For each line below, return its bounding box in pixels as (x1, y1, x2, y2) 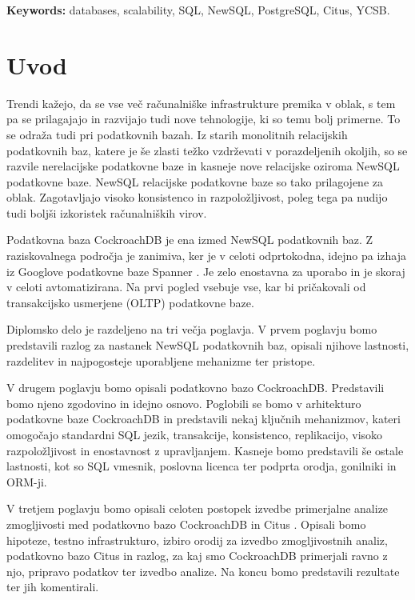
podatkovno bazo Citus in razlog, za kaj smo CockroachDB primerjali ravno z (6, 547, 388, 564)
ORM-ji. (6, 473, 47, 490)
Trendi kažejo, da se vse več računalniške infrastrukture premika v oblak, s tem (6, 94, 396, 111)
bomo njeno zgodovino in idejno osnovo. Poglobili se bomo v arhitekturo (6, 394, 361, 411)
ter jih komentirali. (6, 578, 99, 595)
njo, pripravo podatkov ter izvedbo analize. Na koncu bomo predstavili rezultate (6, 562, 400, 579)
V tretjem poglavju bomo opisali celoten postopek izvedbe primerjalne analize (6, 500, 389, 517)
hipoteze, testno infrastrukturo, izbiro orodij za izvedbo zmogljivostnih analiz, (6, 531, 388, 548)
